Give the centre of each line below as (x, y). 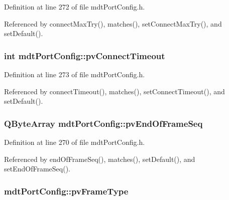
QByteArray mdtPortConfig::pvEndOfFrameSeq (103, 123)
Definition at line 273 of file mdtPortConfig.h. (75, 74)
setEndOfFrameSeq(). (37, 169)
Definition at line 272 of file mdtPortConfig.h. (75, 7)
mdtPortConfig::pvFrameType (66, 191)
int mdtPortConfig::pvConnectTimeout (85, 55)
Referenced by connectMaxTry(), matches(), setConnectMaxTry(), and (113, 23)
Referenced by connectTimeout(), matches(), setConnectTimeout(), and (114, 91)
